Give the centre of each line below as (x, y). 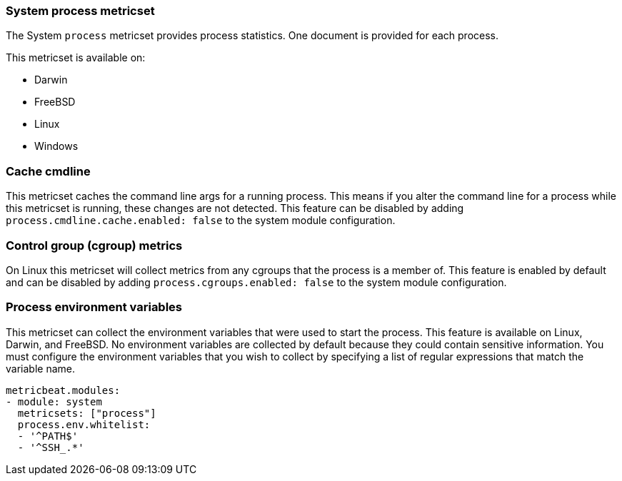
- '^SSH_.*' (51, 447)
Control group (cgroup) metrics (94, 245)
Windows (56, 146)
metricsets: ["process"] (87, 413)
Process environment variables (94, 307)
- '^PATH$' (48, 436)
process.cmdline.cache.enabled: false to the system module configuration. (201, 221)
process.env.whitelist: (84, 424)
